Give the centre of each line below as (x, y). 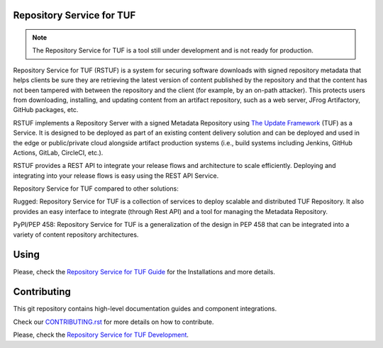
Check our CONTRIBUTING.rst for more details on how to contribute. (113, 322)
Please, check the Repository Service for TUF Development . (101, 335)
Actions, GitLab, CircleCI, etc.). (58, 152)
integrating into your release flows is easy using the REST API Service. (116, 175)
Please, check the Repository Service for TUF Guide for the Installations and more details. (144, 271)
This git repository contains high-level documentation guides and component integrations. (145, 309)
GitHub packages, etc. (46, 110)
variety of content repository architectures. (76, 235)
